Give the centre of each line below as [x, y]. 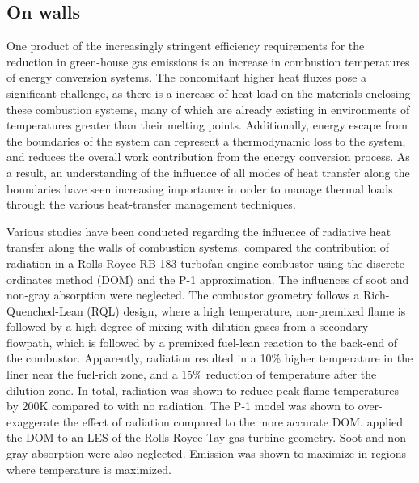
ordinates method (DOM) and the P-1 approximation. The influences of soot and [208, 279]
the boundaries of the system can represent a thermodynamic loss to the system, [206, 140]
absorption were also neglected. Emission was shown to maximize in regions [219, 453]
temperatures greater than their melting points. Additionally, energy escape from [207, 125]
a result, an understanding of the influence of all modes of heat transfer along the [208, 172]
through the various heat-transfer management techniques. [151, 204]
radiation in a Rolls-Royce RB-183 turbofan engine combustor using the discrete [206, 263]
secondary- [345, 326]
